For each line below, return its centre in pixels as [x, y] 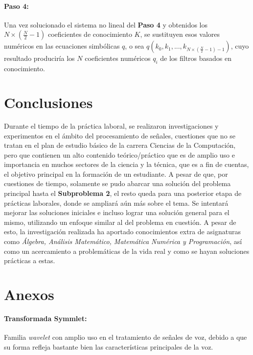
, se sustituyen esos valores [180, 34]
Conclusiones [48, 102]
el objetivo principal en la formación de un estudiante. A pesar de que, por [116, 174]
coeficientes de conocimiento [90, 34]
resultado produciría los [39, 58]
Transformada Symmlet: [46, 318]
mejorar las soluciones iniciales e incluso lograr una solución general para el [117, 212]
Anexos [29, 294]
